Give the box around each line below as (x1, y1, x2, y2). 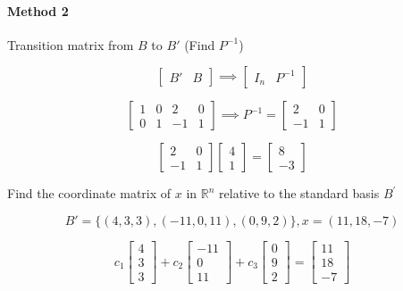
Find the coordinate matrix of (7, 184, 172, 203)
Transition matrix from (7, 35, 134, 54)
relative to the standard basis (219, 184, 380, 203)
